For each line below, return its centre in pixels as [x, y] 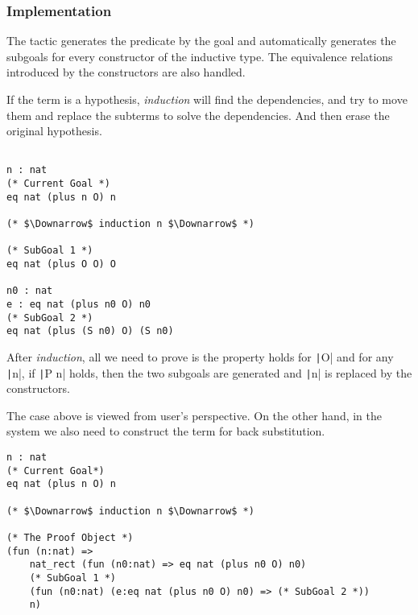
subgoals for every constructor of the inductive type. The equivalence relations [200, 56]
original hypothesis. [54, 131]
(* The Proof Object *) [70, 538]
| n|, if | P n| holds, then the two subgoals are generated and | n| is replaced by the [209, 372]
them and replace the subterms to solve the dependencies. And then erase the [198, 115]
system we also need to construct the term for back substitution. [166, 431]
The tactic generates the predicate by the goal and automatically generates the [201, 41]
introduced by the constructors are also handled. [126, 72]
